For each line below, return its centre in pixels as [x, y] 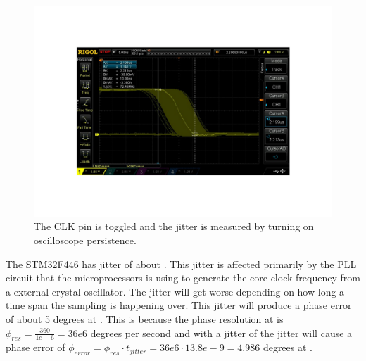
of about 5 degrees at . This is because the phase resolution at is [145, 318]
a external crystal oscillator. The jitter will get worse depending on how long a [175, 291]
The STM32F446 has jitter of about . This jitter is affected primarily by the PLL [181, 264]
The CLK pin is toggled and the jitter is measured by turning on [174, 226]
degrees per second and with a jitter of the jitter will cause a [221, 332]
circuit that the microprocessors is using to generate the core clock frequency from [183, 278]
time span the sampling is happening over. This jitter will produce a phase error [179, 305]
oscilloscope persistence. [85, 240]
